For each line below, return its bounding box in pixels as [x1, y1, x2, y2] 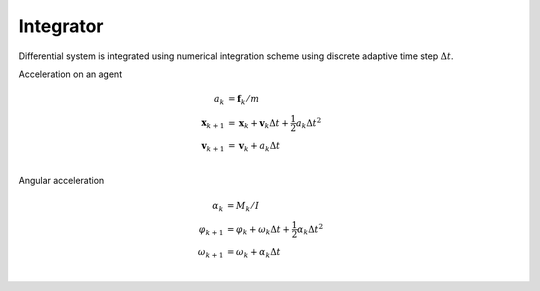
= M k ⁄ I [226, 200, 260, 214]
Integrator [18, 15, 104, 37]
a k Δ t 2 [295, 115, 322, 131]
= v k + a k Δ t [227, 140, 281, 154]
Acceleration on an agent [18, 68, 123, 80]
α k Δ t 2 [296, 222, 324, 237]
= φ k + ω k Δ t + [226, 223, 290, 237]
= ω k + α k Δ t [226, 246, 281, 260]
